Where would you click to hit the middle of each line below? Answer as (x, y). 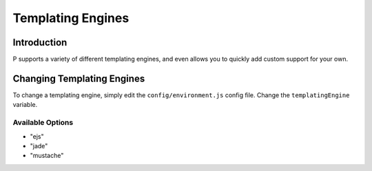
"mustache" (47, 156)
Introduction (40, 42)
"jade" (39, 145)
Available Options (43, 123)
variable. (25, 105)
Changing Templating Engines (79, 78)
